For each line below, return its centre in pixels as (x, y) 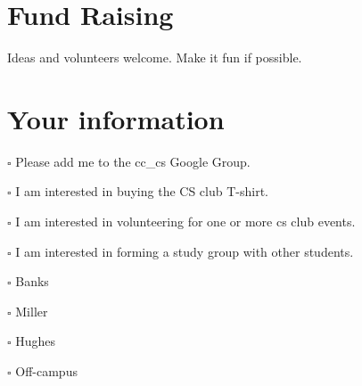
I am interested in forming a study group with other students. (185, 251)
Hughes (36, 341)
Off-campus (46, 371)
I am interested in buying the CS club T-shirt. (142, 191)
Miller (32, 311)
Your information (116, 118)
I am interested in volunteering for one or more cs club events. (185, 222)
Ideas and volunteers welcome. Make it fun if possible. (155, 57)
